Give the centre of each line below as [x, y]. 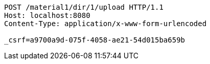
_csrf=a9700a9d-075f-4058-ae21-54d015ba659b [95, 40]
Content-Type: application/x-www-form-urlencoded [106, 24]
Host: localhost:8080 [47, 15]
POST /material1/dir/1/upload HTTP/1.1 [84, 7]
